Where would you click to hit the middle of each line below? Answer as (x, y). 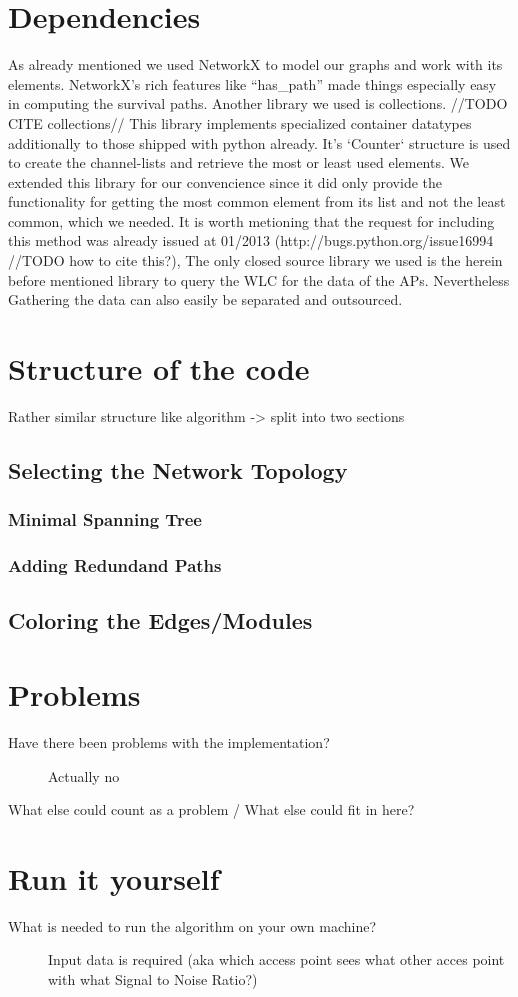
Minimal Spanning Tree (105, 519)
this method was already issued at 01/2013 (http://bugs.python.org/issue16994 (251, 240)
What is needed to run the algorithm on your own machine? (192, 925)
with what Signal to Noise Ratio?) (153, 979)
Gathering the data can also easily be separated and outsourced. (205, 299)
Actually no (84, 775)
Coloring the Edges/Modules (160, 620)
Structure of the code (159, 368)
